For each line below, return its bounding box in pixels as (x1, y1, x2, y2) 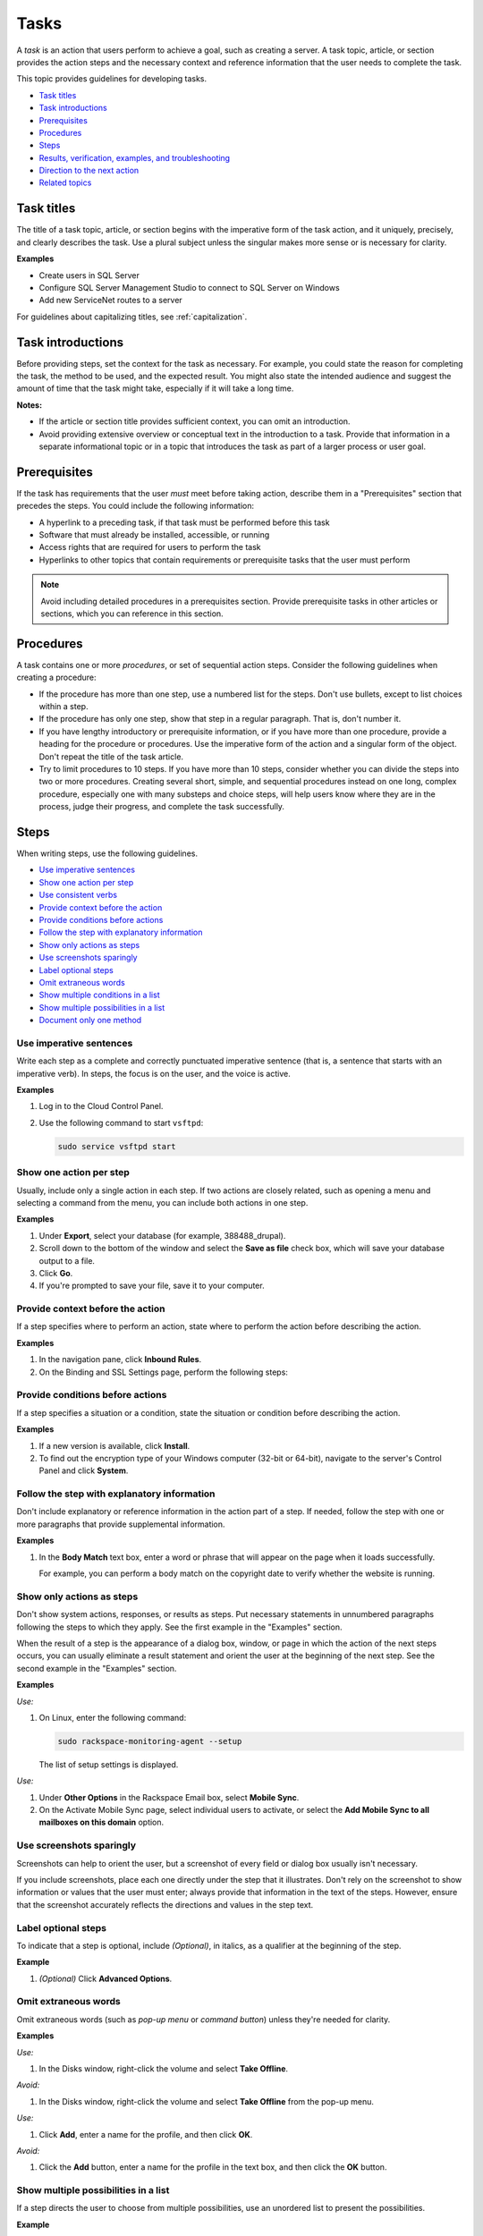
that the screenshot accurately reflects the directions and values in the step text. (16, 1899, 314, 1910)
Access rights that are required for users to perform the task (38, 542, 261, 553)
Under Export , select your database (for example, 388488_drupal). (38, 1230, 286, 1241)
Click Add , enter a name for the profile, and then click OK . (38, 2129, 253, 2139)
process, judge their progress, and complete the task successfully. (38, 801, 285, 812)
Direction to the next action (38, 165, 140, 176)
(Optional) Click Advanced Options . (38, 1973, 173, 1984)
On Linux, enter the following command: (38, 1712, 187, 1723)
